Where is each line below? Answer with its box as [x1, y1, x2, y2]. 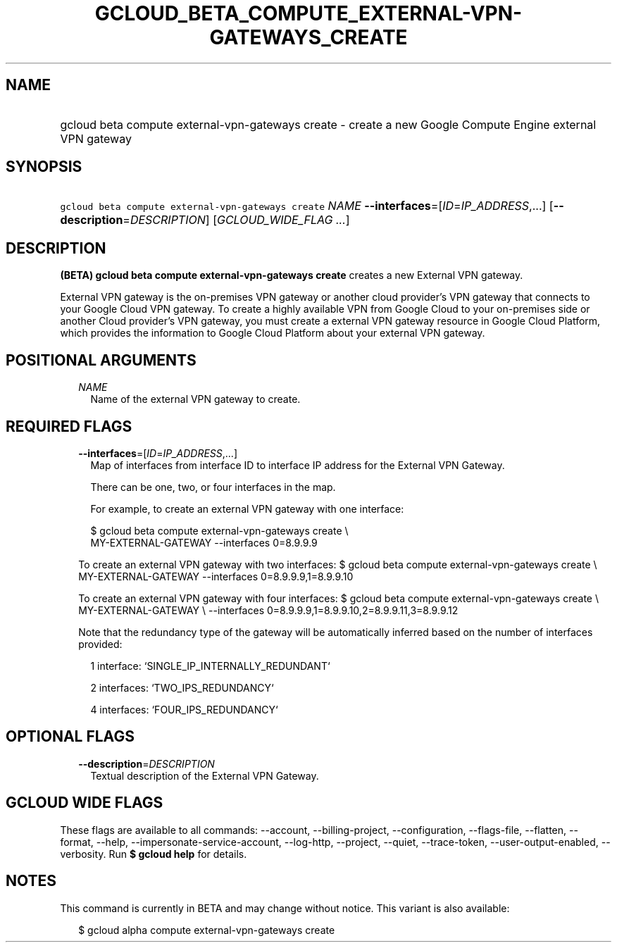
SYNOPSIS [6, 158, 82, 176]
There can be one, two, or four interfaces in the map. [90, 480, 336, 493]
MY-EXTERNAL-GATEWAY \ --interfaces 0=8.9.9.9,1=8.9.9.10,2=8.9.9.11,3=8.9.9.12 [78, 604, 459, 616]
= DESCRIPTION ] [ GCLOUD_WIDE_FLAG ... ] [123, 213, 350, 227]
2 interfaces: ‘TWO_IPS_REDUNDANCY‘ [90, 681, 274, 694]
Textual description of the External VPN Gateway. [90, 769, 319, 782]
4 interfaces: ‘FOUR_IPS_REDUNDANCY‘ [90, 703, 278, 716]
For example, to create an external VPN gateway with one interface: [90, 502, 404, 515]
